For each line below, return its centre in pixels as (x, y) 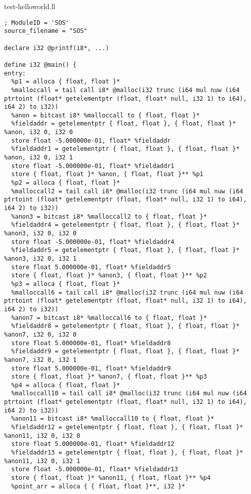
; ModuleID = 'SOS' (37, 23)
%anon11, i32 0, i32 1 (42, 461)
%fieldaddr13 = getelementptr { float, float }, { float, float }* (127, 453)
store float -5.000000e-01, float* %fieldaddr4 (93, 242)
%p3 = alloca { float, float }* (66, 284)
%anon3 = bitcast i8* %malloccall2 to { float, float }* (109, 216)
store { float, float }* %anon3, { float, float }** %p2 (109, 276)
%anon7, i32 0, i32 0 (40, 334)
